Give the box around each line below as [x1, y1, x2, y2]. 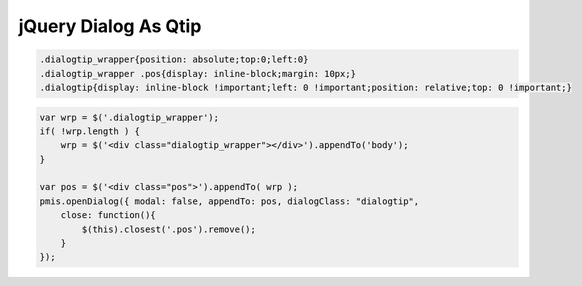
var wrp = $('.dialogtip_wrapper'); [39, 111, 220, 123]
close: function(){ [60, 210, 157, 221]
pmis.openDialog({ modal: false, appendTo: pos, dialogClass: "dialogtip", [39, 195, 420, 207]
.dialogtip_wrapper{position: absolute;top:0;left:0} [39, 54, 309, 65]
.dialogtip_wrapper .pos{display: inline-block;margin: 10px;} [39, 68, 357, 79]
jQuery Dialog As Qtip [18, 15, 202, 37]
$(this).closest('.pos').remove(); [81, 223, 257, 235]
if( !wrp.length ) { [39, 125, 140, 137]
